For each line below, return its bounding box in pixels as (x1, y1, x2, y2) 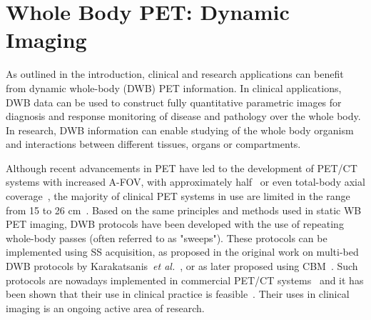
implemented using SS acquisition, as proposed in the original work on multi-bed (6, 244, 359, 259)
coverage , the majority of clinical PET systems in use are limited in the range (6, 189, 350, 204)
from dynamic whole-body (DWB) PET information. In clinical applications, (6, 80, 342, 95)
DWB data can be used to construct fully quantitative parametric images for (6, 94, 342, 109)
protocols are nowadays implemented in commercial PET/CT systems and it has (6, 272, 364, 287)
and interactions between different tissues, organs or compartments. (6, 136, 301, 151)
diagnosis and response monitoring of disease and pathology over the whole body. (6, 109, 361, 124)
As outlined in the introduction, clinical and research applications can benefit (6, 66, 344, 81)
